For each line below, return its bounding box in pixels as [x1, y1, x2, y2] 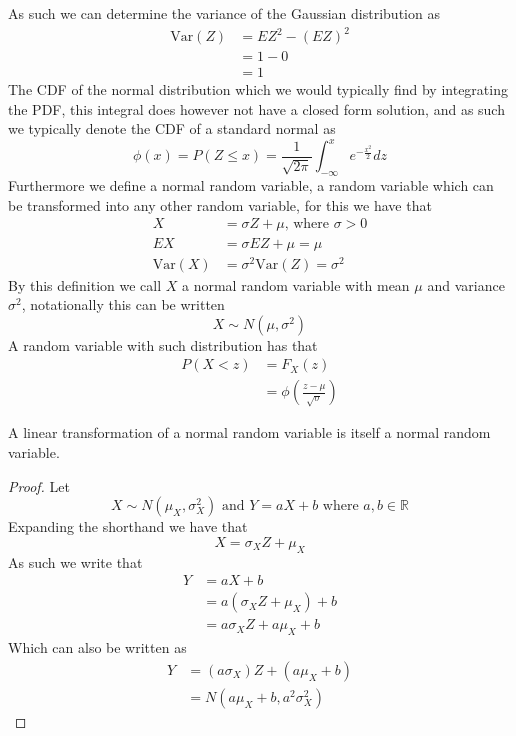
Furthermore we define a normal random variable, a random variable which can [8, 175, 494, 196]
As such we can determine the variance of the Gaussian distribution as [8, 3, 440, 23]
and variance [427, 274, 505, 295]
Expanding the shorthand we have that [8, 516, 248, 537]
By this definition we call [8, 274, 162, 295]
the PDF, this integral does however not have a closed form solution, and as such [8, 98, 505, 119]
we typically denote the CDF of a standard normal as [8, 118, 336, 139]
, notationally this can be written [21, 294, 225, 315]
